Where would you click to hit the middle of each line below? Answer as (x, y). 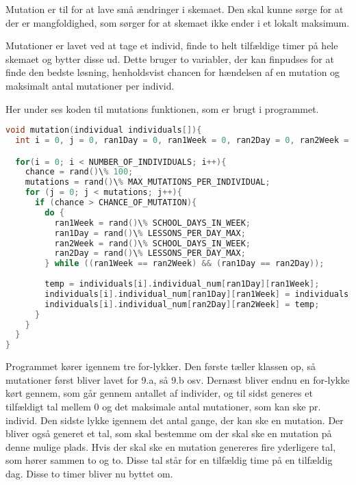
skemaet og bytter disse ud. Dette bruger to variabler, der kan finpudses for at (170, 58)
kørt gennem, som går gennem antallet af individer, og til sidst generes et (159, 393)
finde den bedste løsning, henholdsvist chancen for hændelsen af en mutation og (173, 72)
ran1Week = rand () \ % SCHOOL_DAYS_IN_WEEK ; (153, 223)
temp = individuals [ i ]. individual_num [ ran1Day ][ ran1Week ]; (182, 284)
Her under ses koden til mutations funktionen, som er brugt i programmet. (162, 108)
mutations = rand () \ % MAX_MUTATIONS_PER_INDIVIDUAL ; (148, 182)
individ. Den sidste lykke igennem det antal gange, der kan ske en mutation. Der (175, 420)
